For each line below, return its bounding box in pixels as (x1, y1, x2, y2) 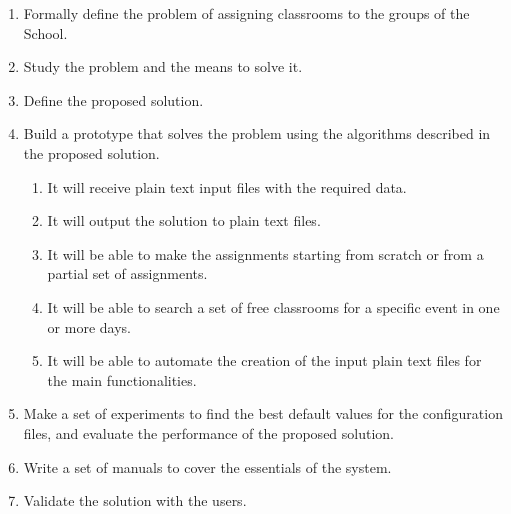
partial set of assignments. (47, 263, 208, 284)
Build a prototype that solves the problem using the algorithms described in (23, 123, 491, 144)
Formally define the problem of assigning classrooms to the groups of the (23, 3, 470, 23)
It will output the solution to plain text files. (47, 210, 321, 231)
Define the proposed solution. (23, 89, 204, 110)
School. (23, 22, 68, 43)
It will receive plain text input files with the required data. (47, 176, 407, 197)
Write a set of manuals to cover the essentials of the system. (23, 456, 392, 477)
